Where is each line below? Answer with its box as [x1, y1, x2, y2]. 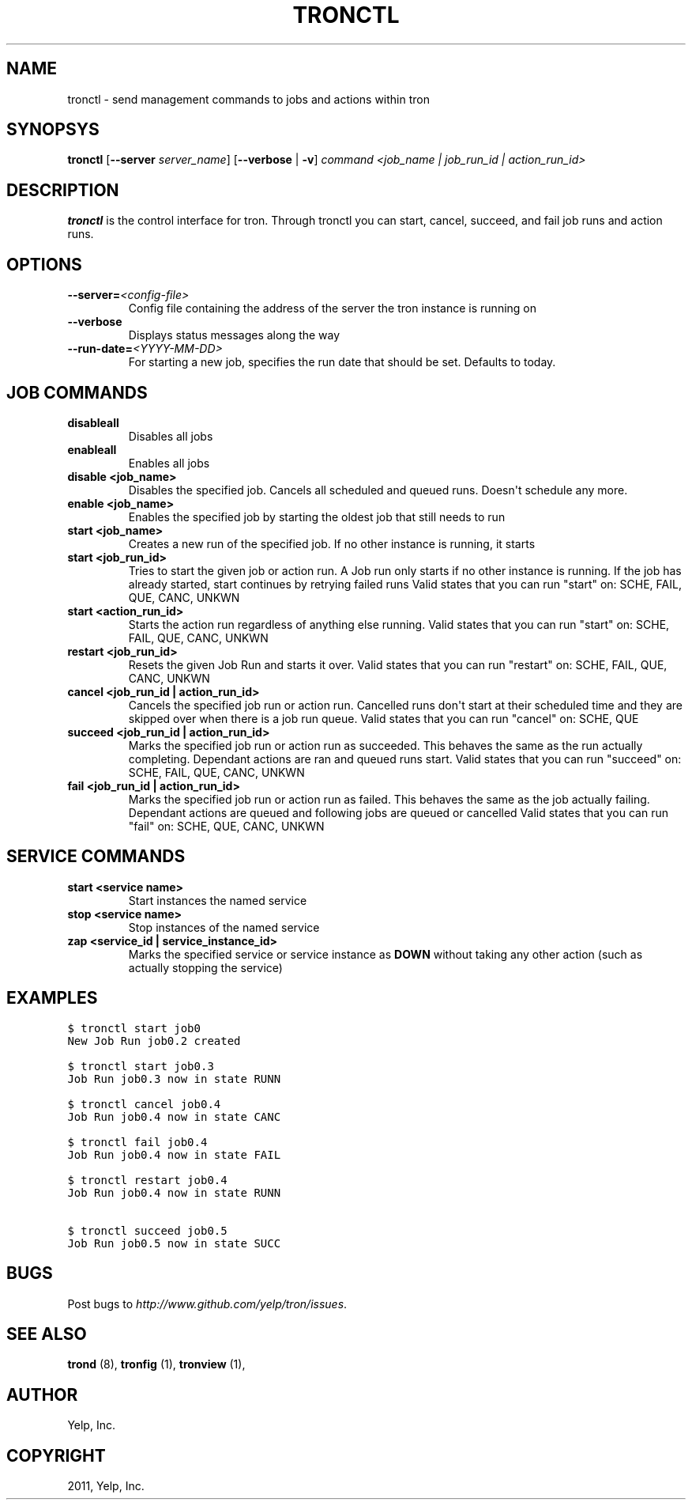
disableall [67, 415, 119, 429]
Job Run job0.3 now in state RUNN [67, 1072, 281, 1085]
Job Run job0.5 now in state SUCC [67, 1236, 281, 1250]
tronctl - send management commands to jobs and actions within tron [67, 92, 430, 106]
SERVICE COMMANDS [6, 846, 186, 867]
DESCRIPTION [6, 180, 119, 200]
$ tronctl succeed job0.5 [67, 1224, 228, 1237]
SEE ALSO [6, 1323, 87, 1344]
